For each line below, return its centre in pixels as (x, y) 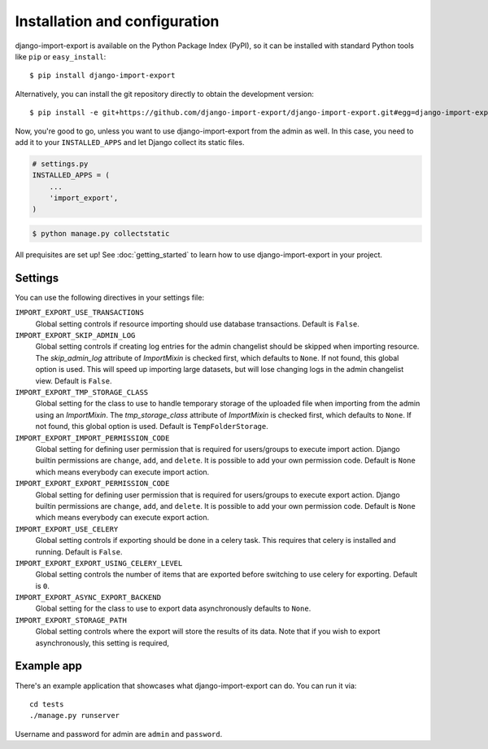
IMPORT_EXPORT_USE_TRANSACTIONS (79, 313)
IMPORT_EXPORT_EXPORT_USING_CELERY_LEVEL (99, 563)
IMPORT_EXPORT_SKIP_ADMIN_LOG (75, 335)
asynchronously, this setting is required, (102, 642)
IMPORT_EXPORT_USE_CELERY (67, 529)
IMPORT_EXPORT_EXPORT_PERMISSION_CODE (92, 484)
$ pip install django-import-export (102, 76)
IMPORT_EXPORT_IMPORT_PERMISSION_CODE (92, 438)
